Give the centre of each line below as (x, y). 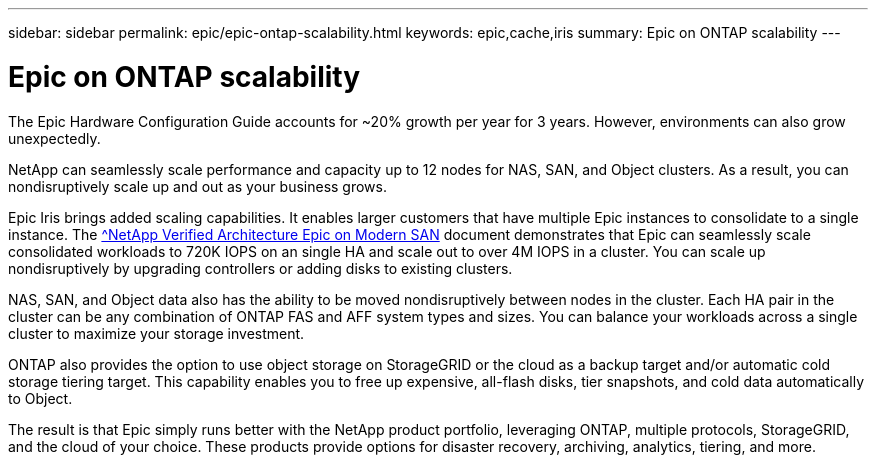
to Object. (40, 398)
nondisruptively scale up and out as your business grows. (197, 186)
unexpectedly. (54, 138)
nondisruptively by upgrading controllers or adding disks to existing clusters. (260, 268)
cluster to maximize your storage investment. (156, 333)
